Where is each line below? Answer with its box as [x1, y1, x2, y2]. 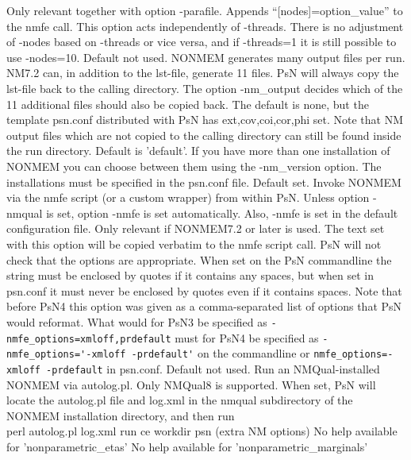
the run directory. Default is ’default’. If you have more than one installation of [6, 142, 390, 159]
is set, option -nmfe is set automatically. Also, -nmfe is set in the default [46, 204, 398, 221]
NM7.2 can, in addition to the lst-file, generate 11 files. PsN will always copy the [6, 64, 399, 81]
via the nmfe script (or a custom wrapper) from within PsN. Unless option [6, 189, 370, 206]
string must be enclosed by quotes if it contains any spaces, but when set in [6, 267, 375, 284]
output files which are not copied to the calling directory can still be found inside [6, 126, 401, 143]
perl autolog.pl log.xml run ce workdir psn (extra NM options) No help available [6, 423, 398, 439]
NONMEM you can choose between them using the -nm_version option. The [6, 157, 382, 174]
